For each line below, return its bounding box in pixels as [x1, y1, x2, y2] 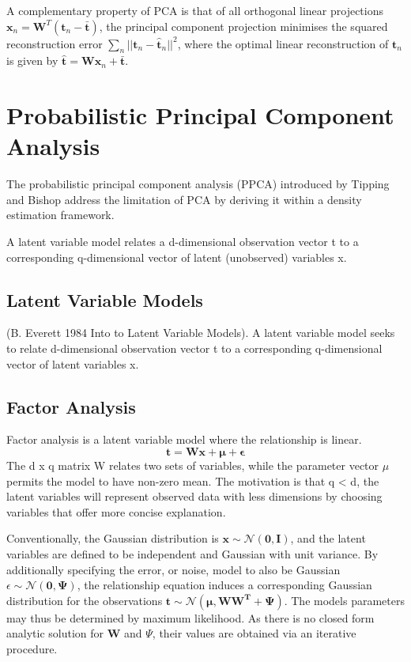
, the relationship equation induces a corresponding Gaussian [77, 577, 372, 593]
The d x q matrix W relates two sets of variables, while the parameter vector [6, 457, 379, 474]
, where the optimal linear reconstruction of [177, 35, 389, 51]
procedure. [6, 640, 58, 656]
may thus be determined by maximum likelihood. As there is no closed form [6, 609, 375, 626]
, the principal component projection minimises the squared [99, 17, 388, 34]
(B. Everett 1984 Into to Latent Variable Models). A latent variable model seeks [6, 324, 395, 341]
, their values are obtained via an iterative [152, 625, 356, 641]
